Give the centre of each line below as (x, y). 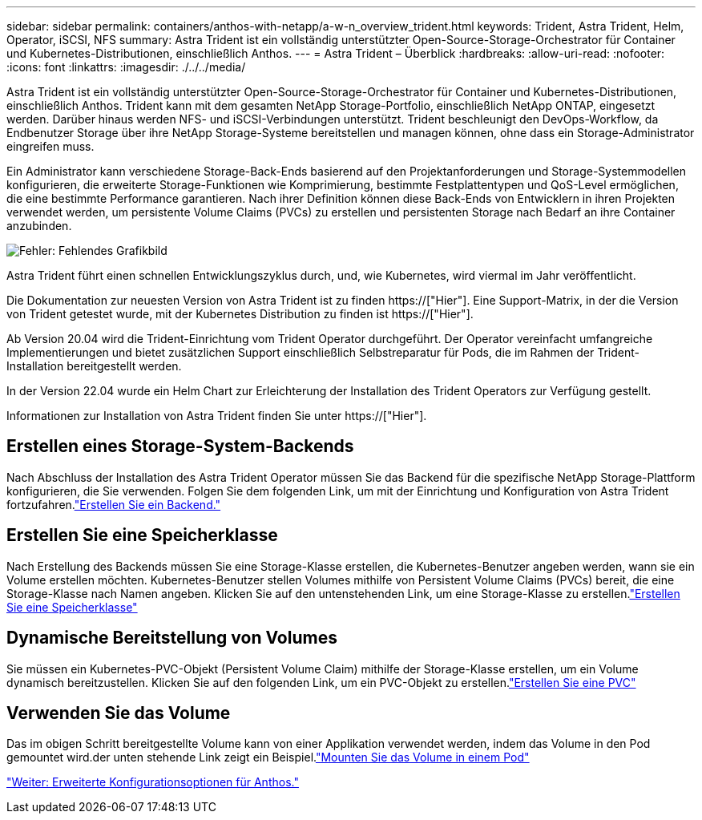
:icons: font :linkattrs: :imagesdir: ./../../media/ (126, 67)
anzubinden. (39, 226)
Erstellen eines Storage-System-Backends (180, 446)
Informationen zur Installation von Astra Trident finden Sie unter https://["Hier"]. (217, 416)
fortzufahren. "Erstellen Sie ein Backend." (114, 504)
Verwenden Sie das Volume (119, 713)
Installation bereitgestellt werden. (94, 366)
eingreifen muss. (50, 146)
